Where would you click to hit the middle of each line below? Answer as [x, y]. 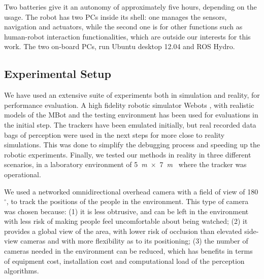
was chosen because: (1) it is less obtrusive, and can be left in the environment [126, 211]
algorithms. [22, 271]
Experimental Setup [58, 74]
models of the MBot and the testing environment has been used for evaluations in [131, 115]
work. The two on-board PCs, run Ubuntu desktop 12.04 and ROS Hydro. [120, 46]
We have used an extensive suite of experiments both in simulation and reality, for [132, 95]
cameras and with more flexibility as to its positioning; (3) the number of [134, 241]
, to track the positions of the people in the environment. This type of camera [127, 201]
